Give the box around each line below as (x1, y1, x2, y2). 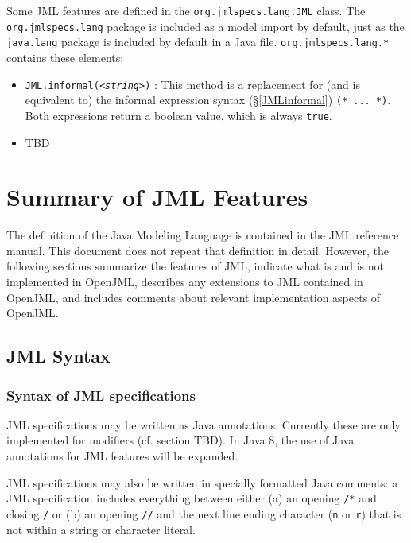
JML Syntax (6, 343, 111, 368)
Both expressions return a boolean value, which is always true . (25, 107, 332, 123)
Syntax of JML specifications (6, 385, 196, 405)
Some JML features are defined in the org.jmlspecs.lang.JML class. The (6, 2, 366, 18)
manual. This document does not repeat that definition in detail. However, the (6, 242, 389, 258)
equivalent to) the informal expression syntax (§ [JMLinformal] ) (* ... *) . (25, 91, 391, 108)
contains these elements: (6, 48, 124, 65)
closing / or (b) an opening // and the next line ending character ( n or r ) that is (6, 505, 401, 522)
